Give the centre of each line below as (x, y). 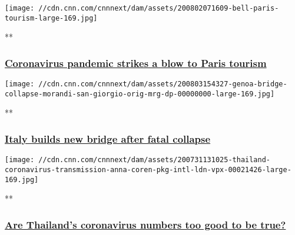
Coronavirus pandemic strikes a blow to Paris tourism (136, 63)
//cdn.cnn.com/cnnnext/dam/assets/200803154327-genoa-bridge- (163, 84)
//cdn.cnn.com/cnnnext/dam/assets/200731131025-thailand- (155, 160)
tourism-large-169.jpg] (51, 18)
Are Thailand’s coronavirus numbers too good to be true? (145, 224)
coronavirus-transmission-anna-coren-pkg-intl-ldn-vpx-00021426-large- (148, 169)
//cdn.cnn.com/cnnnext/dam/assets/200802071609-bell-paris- (159, 8)
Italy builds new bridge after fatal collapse (108, 138)
